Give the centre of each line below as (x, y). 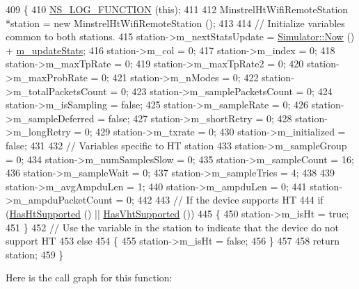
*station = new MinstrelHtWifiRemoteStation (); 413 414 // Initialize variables (175, 23)
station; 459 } (35, 254)
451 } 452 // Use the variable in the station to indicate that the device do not (172, 227)
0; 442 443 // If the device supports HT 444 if (225, 200)
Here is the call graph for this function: (89, 278)
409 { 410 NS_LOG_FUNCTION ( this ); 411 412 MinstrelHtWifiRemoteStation (177, 9)
